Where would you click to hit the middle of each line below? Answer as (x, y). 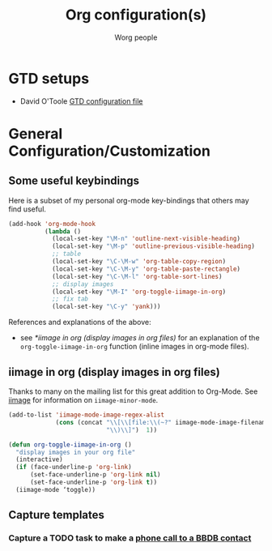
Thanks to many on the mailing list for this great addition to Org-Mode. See (133, 391)
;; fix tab (70, 299)
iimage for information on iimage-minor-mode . (83, 400)
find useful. (28, 209)
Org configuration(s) (136, 15)
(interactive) (39, 459)
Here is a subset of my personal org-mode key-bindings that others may (129, 200)
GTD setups (49, 78)
